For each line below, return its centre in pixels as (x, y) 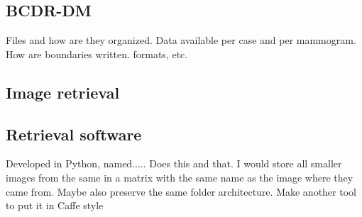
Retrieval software (74, 134)
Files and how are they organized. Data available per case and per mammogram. (181, 40)
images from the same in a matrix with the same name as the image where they (180, 177)
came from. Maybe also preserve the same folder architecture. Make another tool (181, 191)
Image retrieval (63, 92)
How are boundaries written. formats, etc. (97, 54)
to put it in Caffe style (55, 205)
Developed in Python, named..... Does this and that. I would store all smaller (174, 163)
